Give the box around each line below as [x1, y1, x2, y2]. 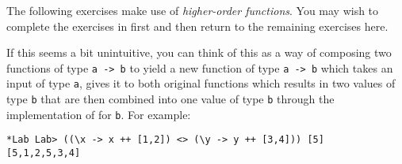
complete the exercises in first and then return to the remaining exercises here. [6, 17, 389, 34]
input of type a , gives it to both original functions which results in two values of [6, 75, 396, 91]
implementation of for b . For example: [6, 106, 191, 122]
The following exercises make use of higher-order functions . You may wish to [6, 2, 379, 18]
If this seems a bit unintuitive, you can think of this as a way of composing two [6, 44, 392, 61]
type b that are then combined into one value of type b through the [6, 91, 335, 107]
